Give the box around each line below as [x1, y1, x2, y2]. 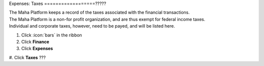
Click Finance [21, 39, 49, 45]
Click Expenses [21, 46, 53, 51]
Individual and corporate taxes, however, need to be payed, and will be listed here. [9, 23, 176, 29]
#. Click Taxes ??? [9, 54, 46, 60]
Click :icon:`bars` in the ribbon [21, 32, 83, 38]
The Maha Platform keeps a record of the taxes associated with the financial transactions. [9, 10, 190, 16]
